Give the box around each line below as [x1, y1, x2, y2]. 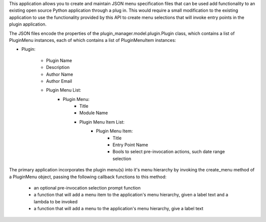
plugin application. [9, 21, 47, 27]
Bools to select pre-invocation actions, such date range [112, 149, 225, 155]
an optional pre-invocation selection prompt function [33, 185, 141, 190]
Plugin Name [46, 57, 72, 63]
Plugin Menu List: [46, 87, 81, 93]
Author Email [46, 78, 72, 84]
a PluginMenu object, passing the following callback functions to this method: [9, 174, 167, 180]
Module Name [79, 110, 108, 116]
